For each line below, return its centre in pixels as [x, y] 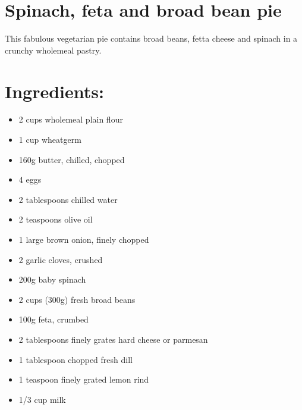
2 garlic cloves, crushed [61, 259]
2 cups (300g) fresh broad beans [77, 299]
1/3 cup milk [42, 399]
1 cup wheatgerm [50, 140]
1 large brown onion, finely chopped [84, 239]
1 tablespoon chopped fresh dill [75, 359]
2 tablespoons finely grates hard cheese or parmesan [113, 339]
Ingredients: [54, 91]
